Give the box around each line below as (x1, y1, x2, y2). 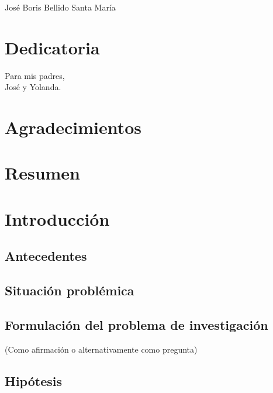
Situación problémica (5, 281, 134, 299)
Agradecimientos (5, 115, 142, 139)
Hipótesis (5, 371, 62, 389)
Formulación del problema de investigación (5, 315, 268, 333)
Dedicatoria (5, 35, 100, 59)
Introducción (5, 206, 110, 230)
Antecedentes (5, 247, 87, 265)
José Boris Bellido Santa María (5, 1, 116, 13)
